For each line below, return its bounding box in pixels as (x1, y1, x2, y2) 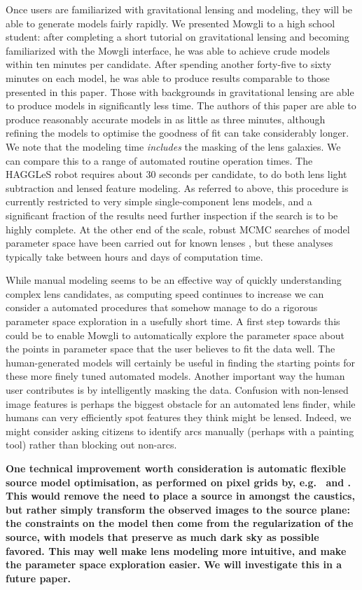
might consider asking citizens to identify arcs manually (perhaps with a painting (6, 423, 354, 438)
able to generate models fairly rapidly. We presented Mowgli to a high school (6, 15, 335, 30)
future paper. (6, 570, 71, 585)
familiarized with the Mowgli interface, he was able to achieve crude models (6, 43, 330, 57)
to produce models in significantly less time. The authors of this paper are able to (6, 98, 356, 113)
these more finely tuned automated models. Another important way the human (6, 369, 345, 383)
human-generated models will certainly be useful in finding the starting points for (6, 355, 356, 369)
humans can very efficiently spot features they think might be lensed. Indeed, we (6, 410, 351, 425)
